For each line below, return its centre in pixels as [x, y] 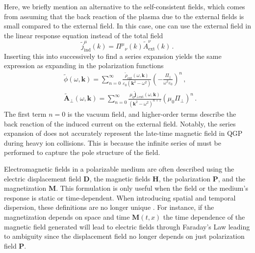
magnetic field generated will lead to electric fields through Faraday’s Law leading [127, 226]
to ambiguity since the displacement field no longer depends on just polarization [124, 236]
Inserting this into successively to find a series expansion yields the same [113, 56]
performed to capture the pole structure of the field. [82, 152]
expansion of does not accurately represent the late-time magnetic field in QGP [123, 133]
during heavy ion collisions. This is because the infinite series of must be [113, 142]
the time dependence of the [204, 216]
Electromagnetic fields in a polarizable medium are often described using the [119, 168]
